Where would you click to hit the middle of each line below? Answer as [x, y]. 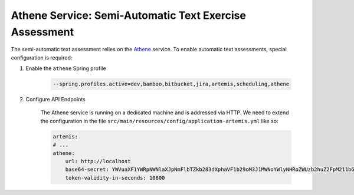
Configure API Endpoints [55, 100]
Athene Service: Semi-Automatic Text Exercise [128, 15]
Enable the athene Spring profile [66, 68]
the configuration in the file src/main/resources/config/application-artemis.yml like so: [159, 121]
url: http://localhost [98, 161]
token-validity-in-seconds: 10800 [115, 178]
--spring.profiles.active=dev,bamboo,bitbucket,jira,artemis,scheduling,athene [171, 84]
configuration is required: [42, 57]
